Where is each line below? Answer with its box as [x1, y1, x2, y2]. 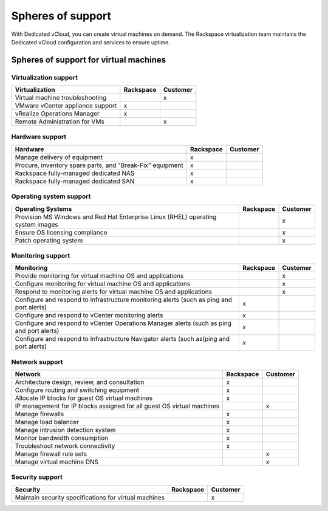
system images [15, 220, 58, 228]
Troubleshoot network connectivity [15, 442, 115, 450]
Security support [11, 473, 63, 481]
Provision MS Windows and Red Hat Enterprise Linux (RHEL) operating [15, 213, 217, 221]
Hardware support [11, 132, 67, 141]
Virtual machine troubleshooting [15, 94, 107, 102]
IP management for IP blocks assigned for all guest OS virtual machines [15, 402, 220, 410]
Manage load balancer [15, 418, 79, 427]
